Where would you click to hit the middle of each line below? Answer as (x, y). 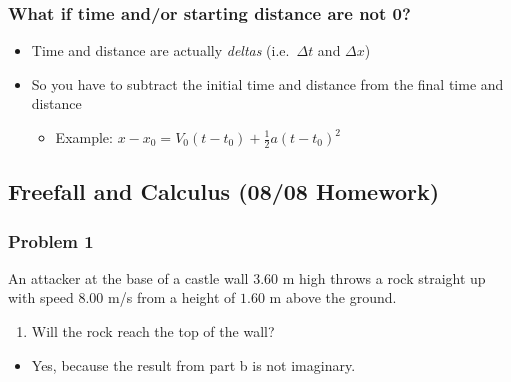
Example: (84, 137)
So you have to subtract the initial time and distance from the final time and (267, 83)
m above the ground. (333, 297)
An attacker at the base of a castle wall (128, 277)
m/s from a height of (172, 297)
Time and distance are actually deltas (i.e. (160, 50)
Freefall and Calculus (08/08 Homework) (224, 191)
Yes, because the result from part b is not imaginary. (193, 364)
